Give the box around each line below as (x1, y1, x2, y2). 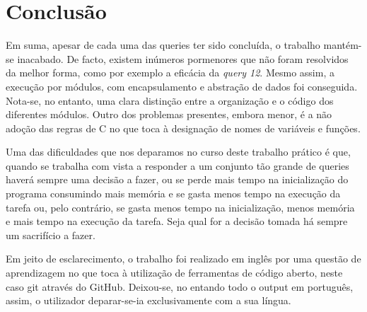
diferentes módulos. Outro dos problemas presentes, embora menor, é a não (6, 107, 332, 122)
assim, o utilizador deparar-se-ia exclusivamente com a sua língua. (6, 293, 291, 308)
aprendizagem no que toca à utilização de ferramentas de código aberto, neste (6, 265, 343, 280)
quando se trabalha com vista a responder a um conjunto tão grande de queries (6, 158, 349, 173)
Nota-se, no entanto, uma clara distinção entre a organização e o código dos (6, 93, 334, 108)
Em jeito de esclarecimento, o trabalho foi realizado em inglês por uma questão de (6, 251, 361, 266)
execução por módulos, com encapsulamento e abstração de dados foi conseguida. (6, 79, 358, 93)
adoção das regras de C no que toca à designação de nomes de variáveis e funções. (6, 120, 361, 135)
